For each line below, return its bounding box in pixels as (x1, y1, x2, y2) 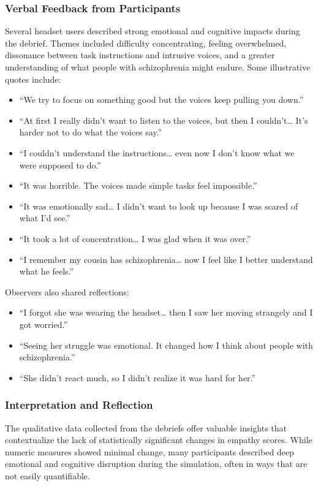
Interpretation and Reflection (5, 397, 153, 412)
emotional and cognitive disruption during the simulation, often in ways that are (5, 457, 308, 470)
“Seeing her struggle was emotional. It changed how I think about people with (19, 338, 313, 351)
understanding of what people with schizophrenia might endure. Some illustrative (5, 61, 311, 73)
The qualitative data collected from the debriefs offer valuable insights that (5, 421, 287, 434)
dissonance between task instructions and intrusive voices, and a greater (5, 48, 275, 61)
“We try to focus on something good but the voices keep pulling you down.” (19, 93, 304, 106)
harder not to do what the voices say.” (19, 126, 162, 139)
